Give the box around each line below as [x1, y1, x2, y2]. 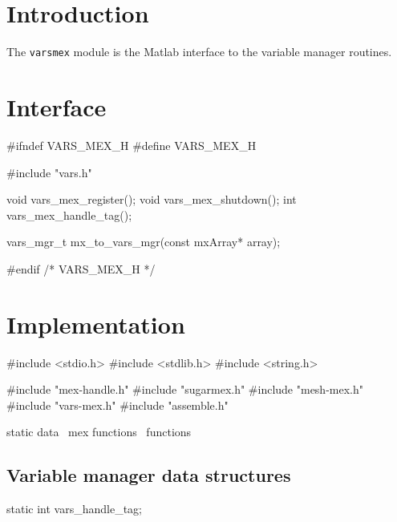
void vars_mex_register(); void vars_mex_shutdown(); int [6, 191, 297, 208]
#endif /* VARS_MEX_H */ [6, 260, 156, 277]
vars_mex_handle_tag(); [6, 206, 132, 223]
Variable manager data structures [6, 463, 291, 488]
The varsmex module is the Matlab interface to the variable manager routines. [6, 43, 392, 60]
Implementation [6, 307, 185, 340]
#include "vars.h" [6, 164, 92, 180]
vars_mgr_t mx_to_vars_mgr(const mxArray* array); [6, 233, 281, 250]
